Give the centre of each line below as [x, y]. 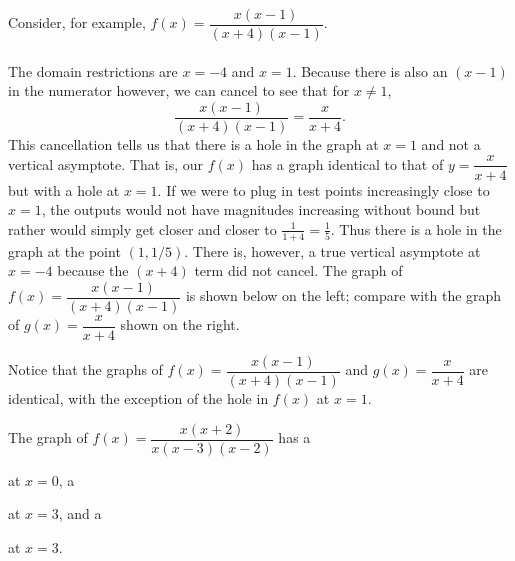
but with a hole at [64, 189]
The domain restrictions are [93, 70]
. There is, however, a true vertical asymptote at [332, 250]
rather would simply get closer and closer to [142, 228]
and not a [451, 143]
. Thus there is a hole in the [416, 228]
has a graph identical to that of [347, 163]
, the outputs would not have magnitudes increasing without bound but [261, 209]
